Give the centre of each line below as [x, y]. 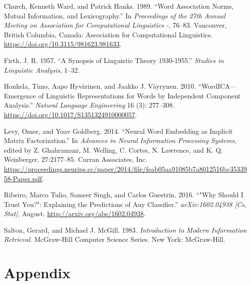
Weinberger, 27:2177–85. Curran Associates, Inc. [76, 159]
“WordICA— [217, 86]
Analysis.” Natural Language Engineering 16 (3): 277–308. [89, 105]
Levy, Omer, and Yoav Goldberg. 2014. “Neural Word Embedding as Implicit [118, 131]
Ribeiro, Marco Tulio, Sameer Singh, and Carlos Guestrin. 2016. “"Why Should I [124, 195]
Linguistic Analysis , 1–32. [42, 70]
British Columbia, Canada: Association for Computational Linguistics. [108, 34]
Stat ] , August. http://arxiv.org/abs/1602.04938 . [75, 214]
